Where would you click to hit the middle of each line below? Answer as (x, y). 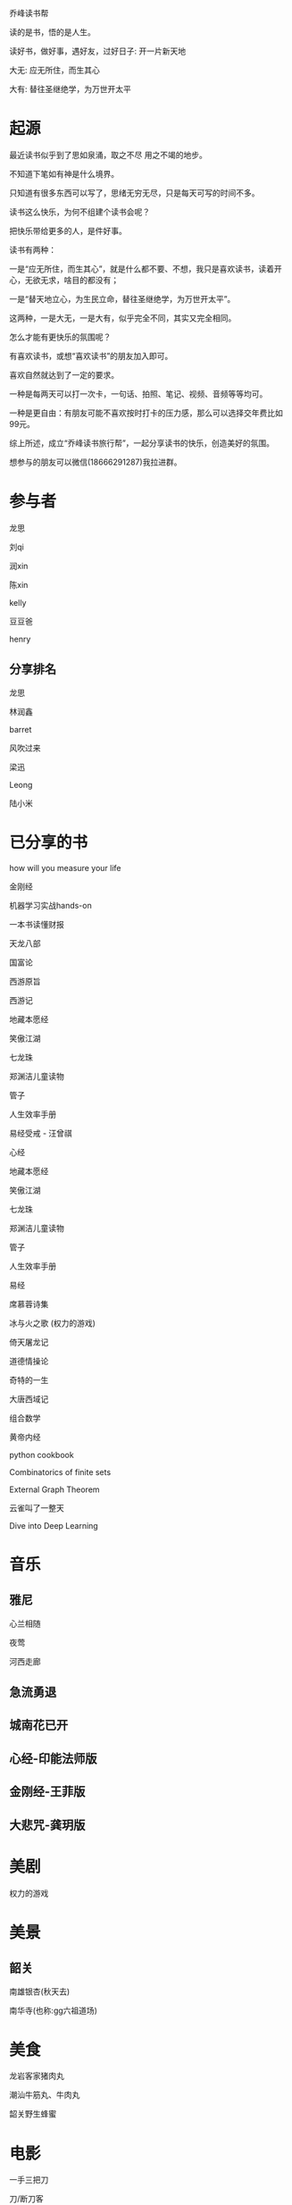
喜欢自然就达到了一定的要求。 (64, 374)
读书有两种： (33, 249)
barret (21, 729)
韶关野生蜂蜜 (33, 2114)
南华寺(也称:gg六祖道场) (54, 2010)
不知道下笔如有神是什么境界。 (64, 173)
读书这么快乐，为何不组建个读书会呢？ (79, 212)
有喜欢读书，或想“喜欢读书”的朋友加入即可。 (91, 356)
